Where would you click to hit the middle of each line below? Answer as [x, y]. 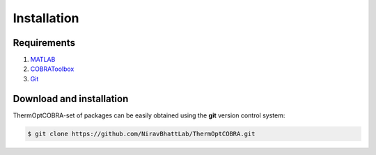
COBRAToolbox [52, 69]
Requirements [44, 43]
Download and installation [71, 98]
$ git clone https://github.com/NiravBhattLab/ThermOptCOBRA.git [141, 133]
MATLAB [43, 60]
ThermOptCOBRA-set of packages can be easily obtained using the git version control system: [149, 115]
